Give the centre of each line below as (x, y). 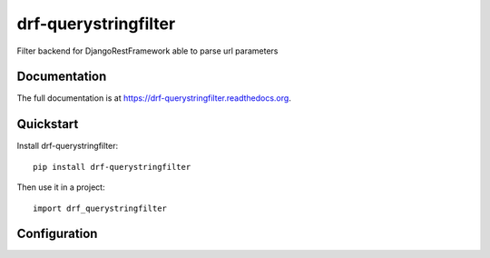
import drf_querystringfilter (100, 208)
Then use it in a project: (61, 187)
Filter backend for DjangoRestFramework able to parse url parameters (147, 51)
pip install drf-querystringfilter (112, 167)
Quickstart (48, 124)
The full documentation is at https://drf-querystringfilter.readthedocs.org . (154, 98)
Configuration (57, 234)
